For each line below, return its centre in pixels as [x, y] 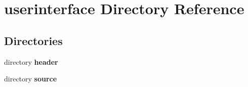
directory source [31, 79]
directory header [31, 61]
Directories [33, 40]
